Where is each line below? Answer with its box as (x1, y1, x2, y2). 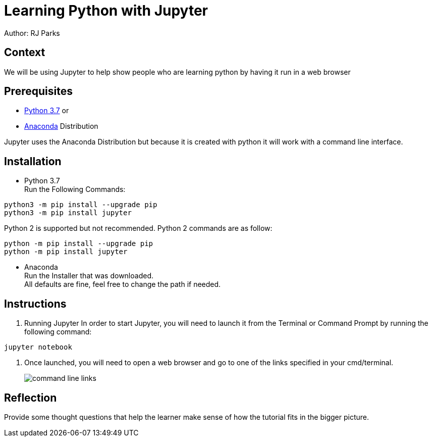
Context (4, 46, 45, 59)
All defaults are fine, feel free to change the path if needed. (24, 280, 221, 289)
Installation (4, 155, 62, 168)
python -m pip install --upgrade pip (4, 239, 153, 248)
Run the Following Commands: (24, 185, 126, 194)
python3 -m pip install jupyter (4, 209, 132, 217)
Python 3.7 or (24, 106, 69, 115)
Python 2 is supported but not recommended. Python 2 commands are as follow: (4, 224, 273, 233)
